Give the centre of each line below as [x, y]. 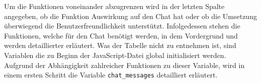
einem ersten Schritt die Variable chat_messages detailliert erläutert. [111, 75]
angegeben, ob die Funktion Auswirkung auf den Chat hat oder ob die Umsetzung [130, 16]
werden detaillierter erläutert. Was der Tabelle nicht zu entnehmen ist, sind [120, 45]
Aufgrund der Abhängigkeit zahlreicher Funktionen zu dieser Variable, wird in [124, 65]
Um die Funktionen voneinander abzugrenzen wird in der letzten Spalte [114, 6]
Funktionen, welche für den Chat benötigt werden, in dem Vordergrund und [121, 35]
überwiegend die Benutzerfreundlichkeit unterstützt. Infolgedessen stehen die [122, 26]
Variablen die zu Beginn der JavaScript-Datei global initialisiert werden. [115, 55]
